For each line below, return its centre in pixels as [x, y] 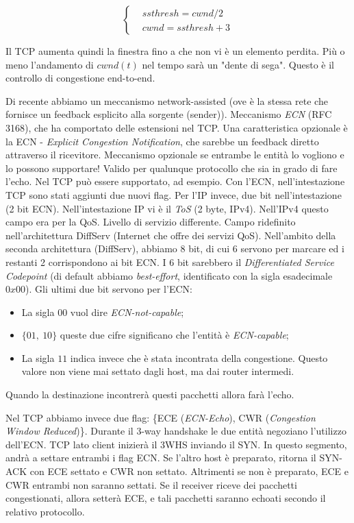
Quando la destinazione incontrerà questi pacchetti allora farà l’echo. [150, 394]
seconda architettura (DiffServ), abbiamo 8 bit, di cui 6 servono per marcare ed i [175, 248]
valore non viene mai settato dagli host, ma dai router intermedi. [158, 371]
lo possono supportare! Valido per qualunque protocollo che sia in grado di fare [172, 168]
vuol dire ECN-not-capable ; [127, 312]
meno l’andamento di [50, 64]
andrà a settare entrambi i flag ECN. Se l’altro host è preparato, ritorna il [161, 458]
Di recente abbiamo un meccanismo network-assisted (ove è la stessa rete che [167, 100]
